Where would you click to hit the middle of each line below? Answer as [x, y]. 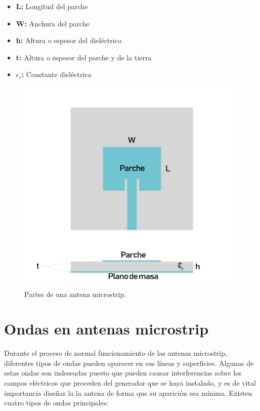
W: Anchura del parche [53, 23]
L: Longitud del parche [52, 6]
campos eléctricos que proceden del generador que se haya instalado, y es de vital [130, 383]
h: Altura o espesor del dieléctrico [69, 40]
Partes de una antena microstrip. [75, 294]
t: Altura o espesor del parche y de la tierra [84, 57]
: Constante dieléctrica [56, 74]
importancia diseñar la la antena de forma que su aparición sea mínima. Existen [128, 393]
